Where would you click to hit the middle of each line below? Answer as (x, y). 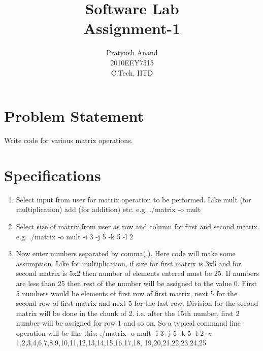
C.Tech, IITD (132, 72)
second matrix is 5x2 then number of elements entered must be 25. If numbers (138, 273)
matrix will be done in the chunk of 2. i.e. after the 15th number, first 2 (128, 313)
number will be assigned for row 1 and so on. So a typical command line (128, 323)
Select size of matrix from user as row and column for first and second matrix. (138, 226)
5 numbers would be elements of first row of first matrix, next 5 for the (127, 293)
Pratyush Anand (132, 52)
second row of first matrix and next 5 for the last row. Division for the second (137, 303)
